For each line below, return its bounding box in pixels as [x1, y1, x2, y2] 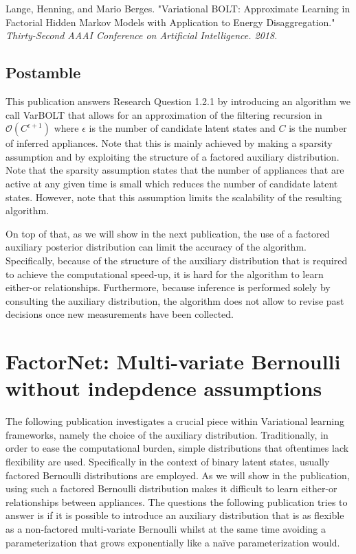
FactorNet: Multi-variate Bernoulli [5, 347, 341, 376]
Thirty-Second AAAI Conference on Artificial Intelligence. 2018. [5, 28, 278, 43]
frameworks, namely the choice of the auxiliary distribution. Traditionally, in [5, 427, 329, 441]
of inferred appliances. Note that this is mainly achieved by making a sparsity [5, 136, 333, 150]
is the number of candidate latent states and [89, 121, 276, 135]
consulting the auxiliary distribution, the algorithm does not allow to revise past [5, 293, 344, 308]
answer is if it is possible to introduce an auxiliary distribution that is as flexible [5, 508, 344, 522]
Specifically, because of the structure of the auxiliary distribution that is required [5, 253, 348, 267]
